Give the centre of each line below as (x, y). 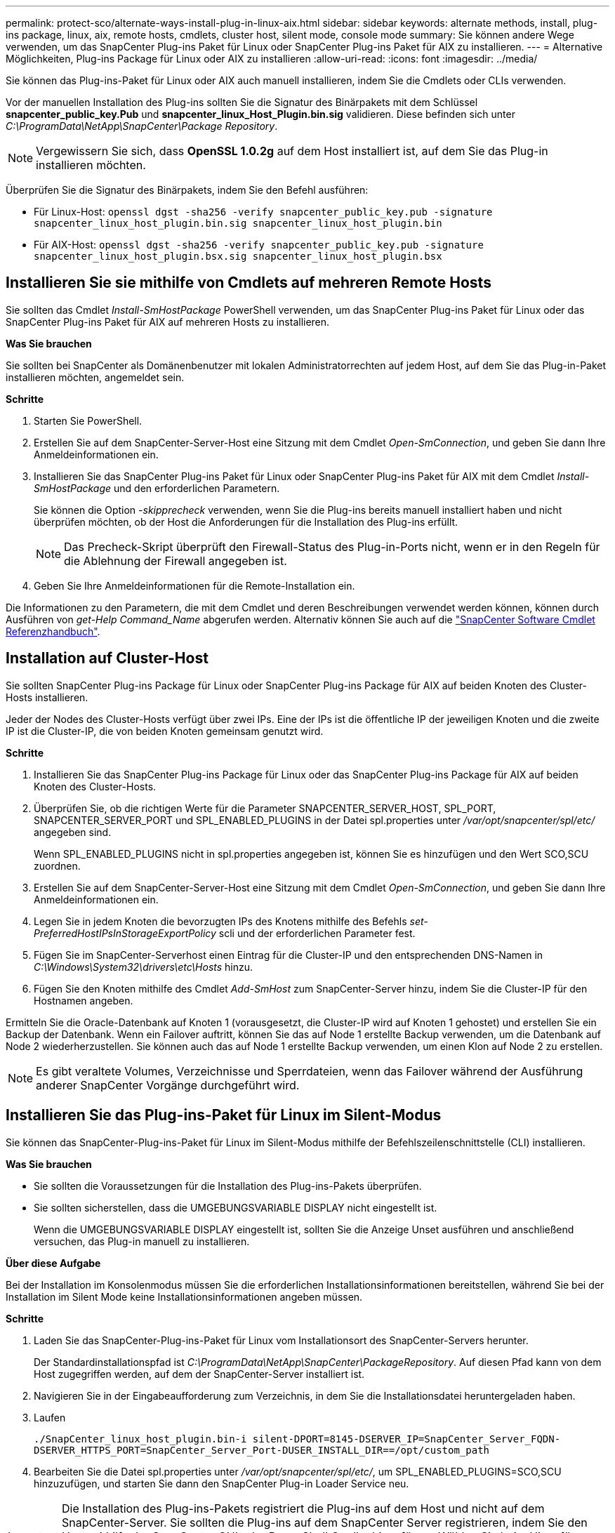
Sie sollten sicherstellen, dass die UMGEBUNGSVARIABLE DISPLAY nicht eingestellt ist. (236, 1207)
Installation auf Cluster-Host (107, 658)
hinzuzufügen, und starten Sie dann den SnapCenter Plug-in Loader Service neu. (221, 1483)
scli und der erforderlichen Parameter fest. (317, 933)
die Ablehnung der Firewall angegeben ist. (176, 560)
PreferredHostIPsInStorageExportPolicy (125, 933)
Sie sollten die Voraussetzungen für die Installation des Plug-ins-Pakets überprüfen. (228, 1186)
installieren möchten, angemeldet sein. (95, 377)
